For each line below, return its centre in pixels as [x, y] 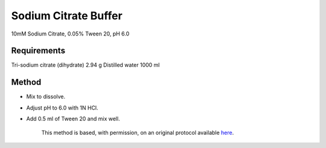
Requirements [38, 51]
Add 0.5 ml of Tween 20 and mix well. [73, 119]
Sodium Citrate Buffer [67, 16]
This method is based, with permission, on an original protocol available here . [138, 132]
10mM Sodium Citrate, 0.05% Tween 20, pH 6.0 [70, 34]
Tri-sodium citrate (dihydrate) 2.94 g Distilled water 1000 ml [85, 65]
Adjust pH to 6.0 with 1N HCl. [62, 108]
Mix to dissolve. [46, 97]
